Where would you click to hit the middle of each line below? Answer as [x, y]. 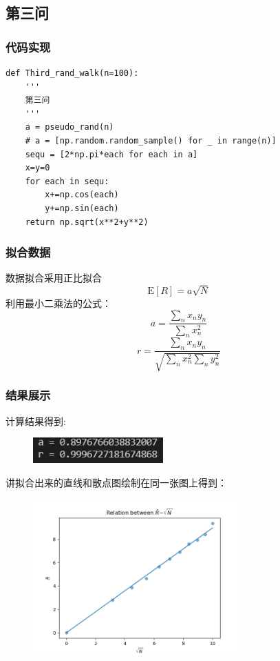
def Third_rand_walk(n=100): [72, 73]
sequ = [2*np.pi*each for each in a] [111, 154]
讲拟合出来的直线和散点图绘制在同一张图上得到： [116, 482]
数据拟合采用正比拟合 [54, 278]
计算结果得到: [36, 421]
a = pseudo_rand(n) [69, 127]
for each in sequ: [67, 181]
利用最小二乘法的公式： [58, 303]
